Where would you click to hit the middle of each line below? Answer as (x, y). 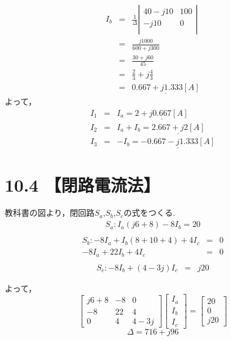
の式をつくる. (149, 213)
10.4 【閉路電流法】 (82, 184)
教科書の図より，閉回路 (50, 213)
